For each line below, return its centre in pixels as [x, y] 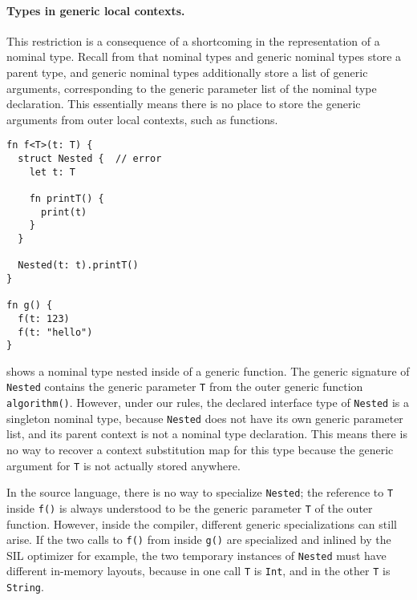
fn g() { [30, 306]
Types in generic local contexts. [96, 10]
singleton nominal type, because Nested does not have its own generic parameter [205, 418]
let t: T [52, 172]
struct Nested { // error [90, 159]
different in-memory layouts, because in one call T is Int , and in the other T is [198, 571]
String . [25, 587]
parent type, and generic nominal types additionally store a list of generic [187, 72]
